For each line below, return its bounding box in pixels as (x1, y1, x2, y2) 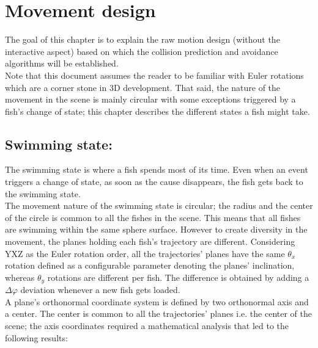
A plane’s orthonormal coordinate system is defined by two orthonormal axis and (5, 295, 309, 308)
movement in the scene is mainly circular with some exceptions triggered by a (5, 93, 296, 106)
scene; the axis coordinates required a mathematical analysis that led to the (5, 319, 289, 332)
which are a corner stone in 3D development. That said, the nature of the (5, 81, 281, 93)
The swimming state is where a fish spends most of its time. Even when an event (5, 163, 308, 176)
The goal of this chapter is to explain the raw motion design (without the (5, 33, 280, 46)
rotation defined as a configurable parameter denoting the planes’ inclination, (5, 259, 295, 272)
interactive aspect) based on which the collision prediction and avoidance (5, 45, 278, 57)
